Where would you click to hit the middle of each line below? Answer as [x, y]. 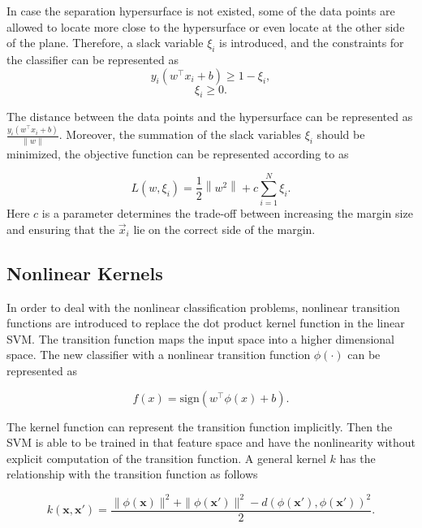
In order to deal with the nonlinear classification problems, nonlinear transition [203, 307]
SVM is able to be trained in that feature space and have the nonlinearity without [211, 442]
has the [357, 458]
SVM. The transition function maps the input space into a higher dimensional [200, 338]
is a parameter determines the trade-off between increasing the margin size [227, 213]
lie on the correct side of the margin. [224, 229]
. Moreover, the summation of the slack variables [180, 134]
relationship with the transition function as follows [132, 474]
